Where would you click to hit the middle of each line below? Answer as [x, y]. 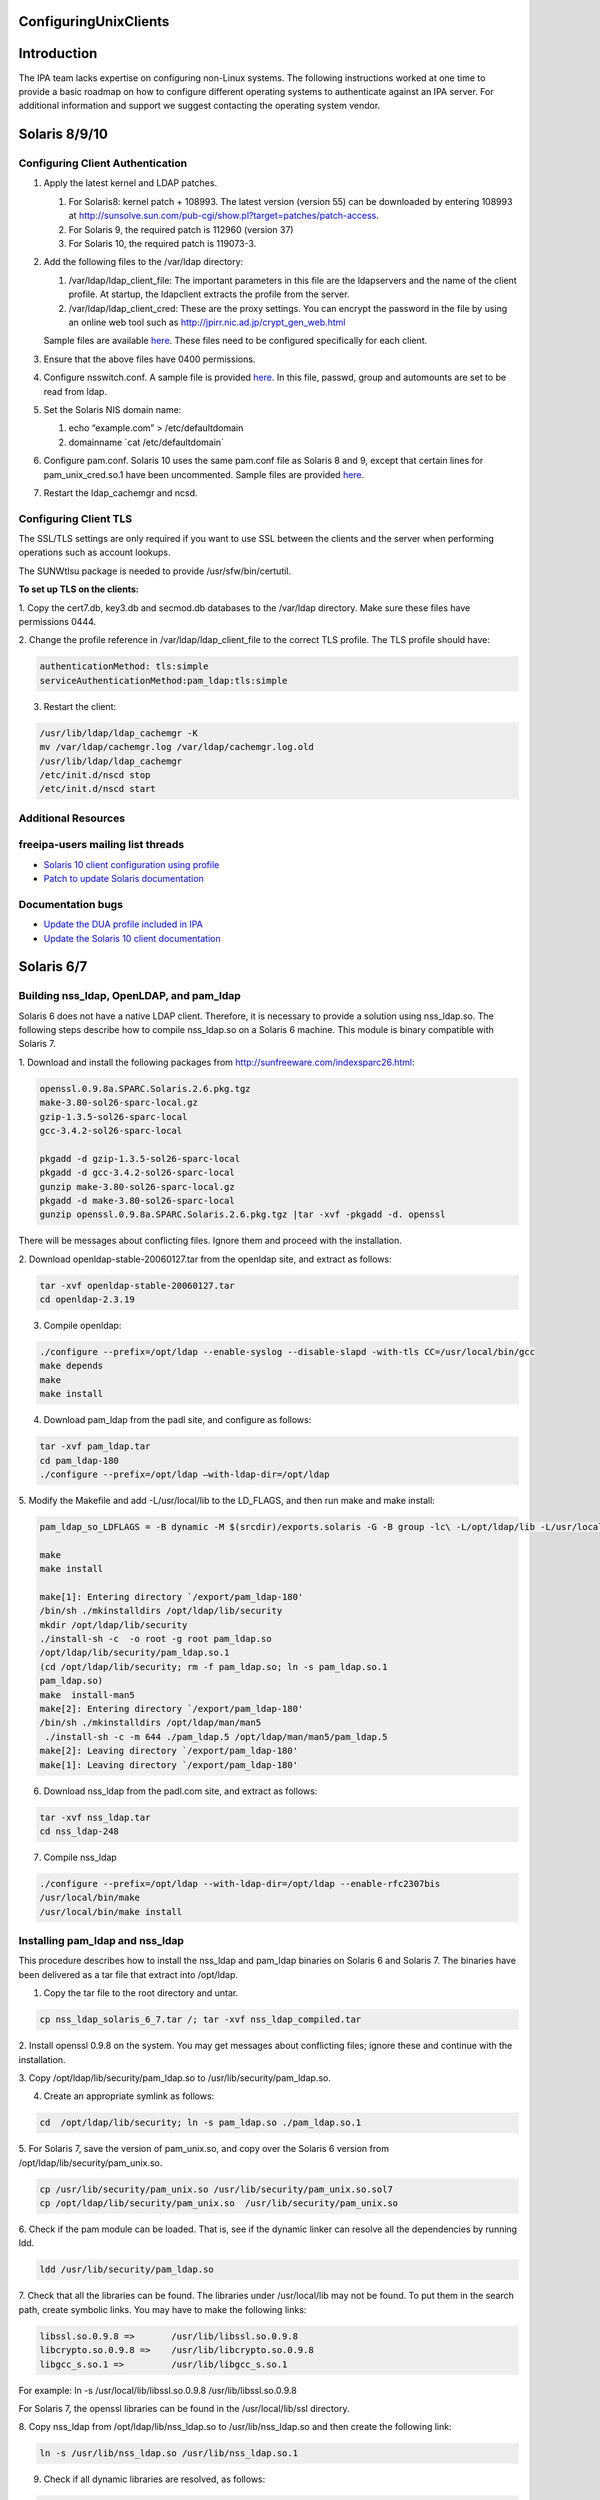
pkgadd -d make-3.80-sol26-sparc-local [137, 1200]
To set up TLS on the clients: [78, 589]
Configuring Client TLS [75, 518]
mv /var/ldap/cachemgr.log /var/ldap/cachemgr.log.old [176, 747]
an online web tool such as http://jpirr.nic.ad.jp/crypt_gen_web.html [207, 322]
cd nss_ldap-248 [79, 1831]
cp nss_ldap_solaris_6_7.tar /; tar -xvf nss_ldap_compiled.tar [200, 2019]
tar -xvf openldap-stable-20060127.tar [137, 1285]
